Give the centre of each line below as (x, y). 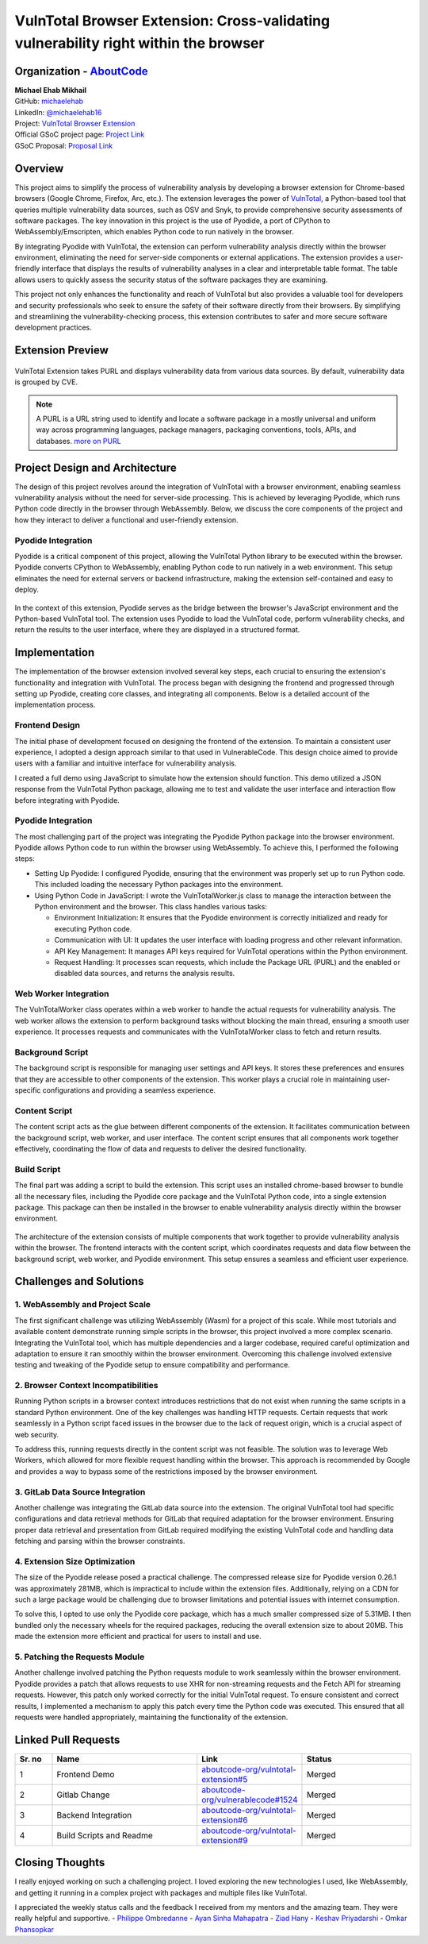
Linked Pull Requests (67, 1740)
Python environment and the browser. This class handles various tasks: (151, 906)
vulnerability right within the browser (139, 43)
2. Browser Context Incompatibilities (86, 1386)
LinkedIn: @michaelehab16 (58, 112)
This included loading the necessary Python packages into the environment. (159, 885)
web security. (37, 1434)
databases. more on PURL (79, 441)
